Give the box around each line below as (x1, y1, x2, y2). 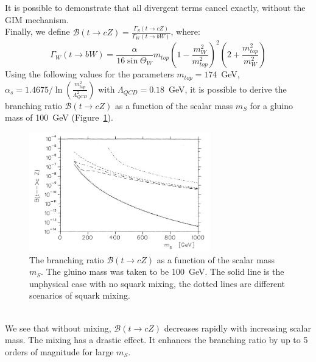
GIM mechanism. (5, 13, 69, 26)
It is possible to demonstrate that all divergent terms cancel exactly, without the (5, 1, 306, 13)
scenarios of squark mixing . (29, 289, 130, 302)
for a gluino (250, 99, 293, 112)
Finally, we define (5, 25, 70, 38)
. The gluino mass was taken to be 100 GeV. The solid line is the (41, 265, 284, 278)
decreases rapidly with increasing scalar (164, 321, 311, 334)
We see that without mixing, (5, 321, 111, 334)
